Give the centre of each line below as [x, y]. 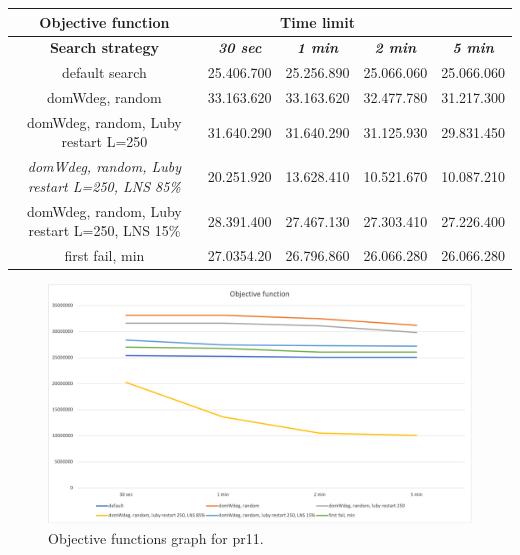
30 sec [240, 47]
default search [104, 72]
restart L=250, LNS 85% [104, 185]
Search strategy [104, 47]
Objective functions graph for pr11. [156, 538]
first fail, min [104, 255]
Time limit [317, 21]
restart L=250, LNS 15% [104, 230]
